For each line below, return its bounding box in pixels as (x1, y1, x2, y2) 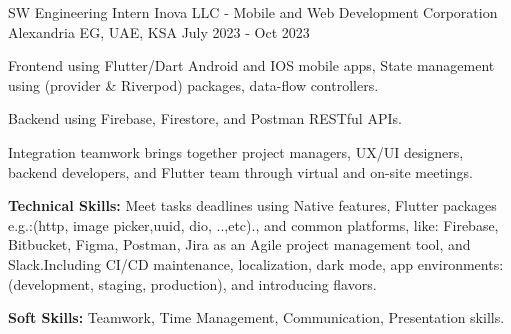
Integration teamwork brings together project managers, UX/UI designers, (8, 141, 464, 162)
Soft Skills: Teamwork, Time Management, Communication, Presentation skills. (8, 307, 505, 328)
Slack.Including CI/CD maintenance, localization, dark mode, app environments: (8, 253, 504, 274)
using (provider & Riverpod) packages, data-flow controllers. (8, 74, 379, 95)
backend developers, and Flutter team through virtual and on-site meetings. (8, 161, 473, 182)
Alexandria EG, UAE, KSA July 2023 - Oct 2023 (8, 21, 310, 42)
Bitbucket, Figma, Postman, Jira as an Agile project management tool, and (8, 234, 471, 255)
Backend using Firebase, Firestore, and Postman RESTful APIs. (8, 108, 402, 129)
